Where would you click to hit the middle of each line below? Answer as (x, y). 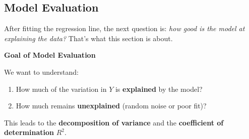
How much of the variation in (61, 89)
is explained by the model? (159, 89)
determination (29, 132)
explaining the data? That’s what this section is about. (88, 38)
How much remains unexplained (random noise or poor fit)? (111, 106)
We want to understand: (41, 72)
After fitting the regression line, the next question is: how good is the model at (125, 28)
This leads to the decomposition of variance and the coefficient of (114, 122)
